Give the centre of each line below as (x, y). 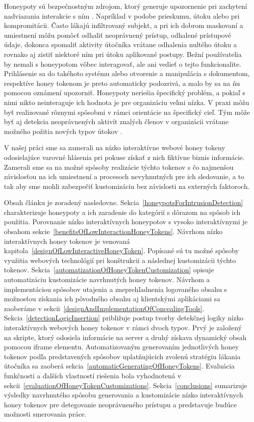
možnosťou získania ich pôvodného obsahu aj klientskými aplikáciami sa (112, 299)
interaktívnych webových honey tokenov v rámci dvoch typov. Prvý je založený (123, 327)
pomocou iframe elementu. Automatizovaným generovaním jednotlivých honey (121, 347)
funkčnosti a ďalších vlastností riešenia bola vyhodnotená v (93, 375)
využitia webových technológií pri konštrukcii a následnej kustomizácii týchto (120, 260)
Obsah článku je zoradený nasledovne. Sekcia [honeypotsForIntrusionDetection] (124, 202)
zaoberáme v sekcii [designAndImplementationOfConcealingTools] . (104, 308)
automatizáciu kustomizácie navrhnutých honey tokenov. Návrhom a (107, 279)
